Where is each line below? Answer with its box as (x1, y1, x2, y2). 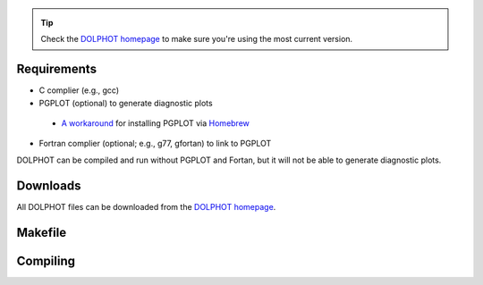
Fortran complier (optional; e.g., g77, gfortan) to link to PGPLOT (38, 138, 272, 149)
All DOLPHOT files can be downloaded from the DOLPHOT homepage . (16, 201, 276, 212)
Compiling (16, 253, 76, 268)
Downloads (16, 178, 81, 193)
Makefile (16, 224, 67, 240)
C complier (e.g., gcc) (38, 85, 120, 96)
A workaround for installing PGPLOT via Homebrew (61, 118, 250, 129)
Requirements (16, 62, 97, 77)
